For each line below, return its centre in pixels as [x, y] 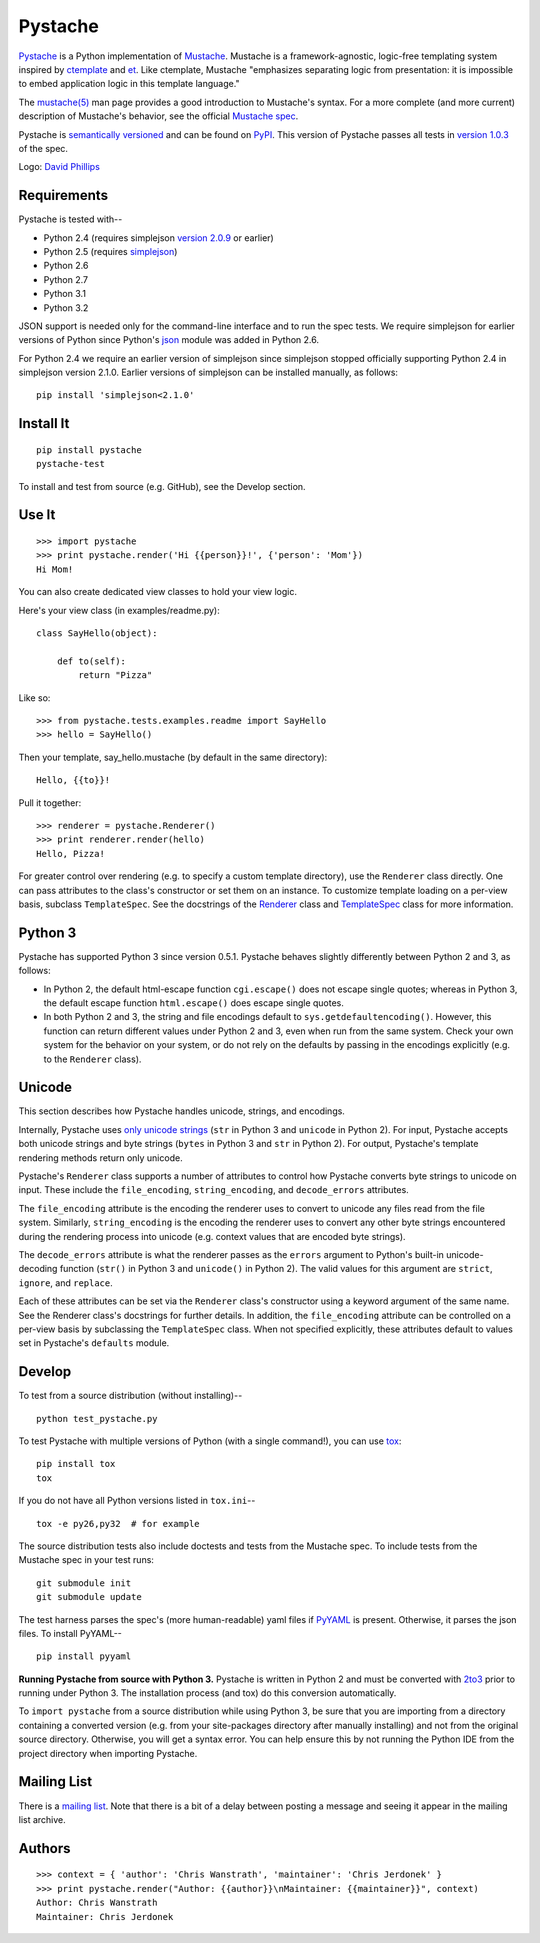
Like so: [34, 697]
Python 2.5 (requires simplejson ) [110, 251]
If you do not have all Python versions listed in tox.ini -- [137, 1501]
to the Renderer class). [92, 1059]
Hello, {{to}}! [73, 780]
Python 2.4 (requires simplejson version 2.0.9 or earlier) [158, 237]
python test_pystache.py [97, 1418]
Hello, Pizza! [70, 853]
